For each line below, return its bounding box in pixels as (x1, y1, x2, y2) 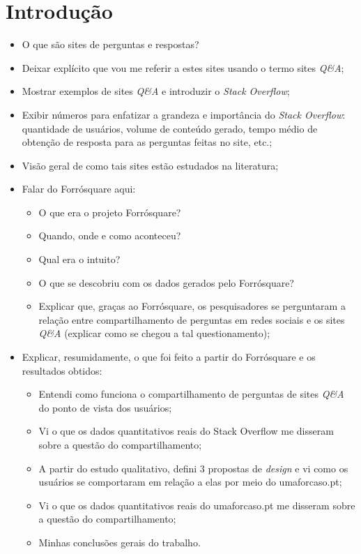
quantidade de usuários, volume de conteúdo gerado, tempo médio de (22, 121, 318, 135)
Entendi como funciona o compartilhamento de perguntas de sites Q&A (38, 387, 344, 401)
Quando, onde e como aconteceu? (38, 228, 181, 243)
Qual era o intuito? (38, 252, 121, 267)
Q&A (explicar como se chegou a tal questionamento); (38, 326, 270, 340)
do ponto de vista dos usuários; (38, 400, 172, 414)
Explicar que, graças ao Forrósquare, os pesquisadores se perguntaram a (38, 299, 346, 313)
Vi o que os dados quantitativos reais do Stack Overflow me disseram (38, 424, 334, 438)
